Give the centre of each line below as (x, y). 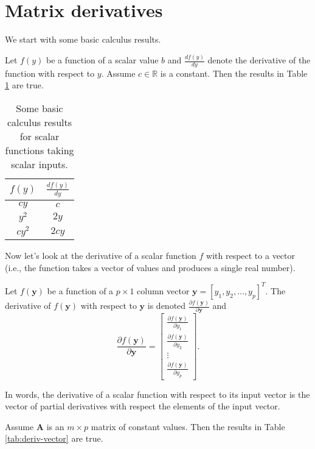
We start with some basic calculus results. (83, 39)
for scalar (40, 136)
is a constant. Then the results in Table (234, 73)
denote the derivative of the (259, 60)
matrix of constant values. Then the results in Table (188, 426)
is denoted (167, 306)
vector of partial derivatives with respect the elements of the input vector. (143, 406)
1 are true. (24, 85)
